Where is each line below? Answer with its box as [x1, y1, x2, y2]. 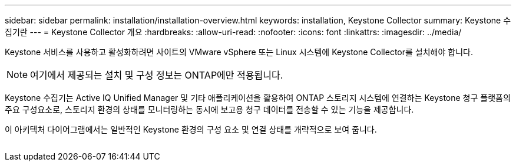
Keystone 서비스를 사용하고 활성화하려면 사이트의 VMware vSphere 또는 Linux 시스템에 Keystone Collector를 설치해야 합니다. [5, 47, 473, 57]
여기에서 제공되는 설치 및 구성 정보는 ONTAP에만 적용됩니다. [30, 69, 283, 81]
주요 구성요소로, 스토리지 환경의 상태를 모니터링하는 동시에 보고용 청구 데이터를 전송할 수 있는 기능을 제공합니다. [5, 104, 414, 114]
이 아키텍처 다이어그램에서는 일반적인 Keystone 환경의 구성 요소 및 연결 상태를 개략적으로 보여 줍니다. [5, 124, 377, 134]
